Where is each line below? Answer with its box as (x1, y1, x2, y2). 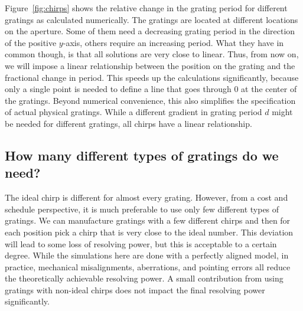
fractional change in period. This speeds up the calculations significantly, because (5, 71, 299, 83)
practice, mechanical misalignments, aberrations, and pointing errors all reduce (5, 260, 291, 273)
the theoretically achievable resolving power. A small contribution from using (5, 272, 284, 284)
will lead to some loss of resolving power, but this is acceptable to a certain (5, 237, 277, 250)
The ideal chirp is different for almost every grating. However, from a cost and (5, 191, 288, 204)
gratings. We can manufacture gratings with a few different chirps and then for (5, 214, 291, 227)
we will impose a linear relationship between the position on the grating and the (5, 59, 295, 71)
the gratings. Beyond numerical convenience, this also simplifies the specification (5, 94, 296, 106)
